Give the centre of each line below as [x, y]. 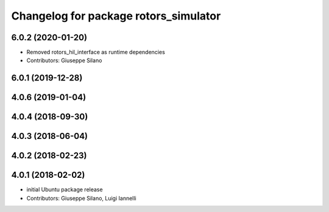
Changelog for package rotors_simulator [116, 16]
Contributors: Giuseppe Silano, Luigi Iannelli [81, 198]
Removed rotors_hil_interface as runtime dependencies [96, 52]
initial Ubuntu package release [65, 189]
